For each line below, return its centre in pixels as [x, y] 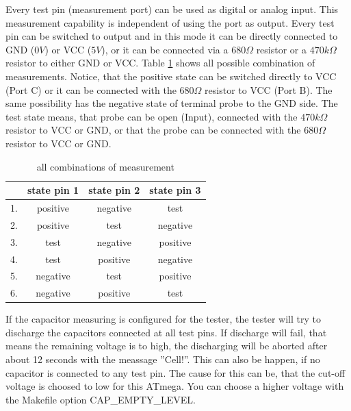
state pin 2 [114, 190]
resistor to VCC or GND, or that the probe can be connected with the [153, 130]
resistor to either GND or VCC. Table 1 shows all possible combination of [160, 63]
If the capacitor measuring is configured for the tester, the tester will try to [164, 319]
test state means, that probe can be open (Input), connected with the [152, 116]
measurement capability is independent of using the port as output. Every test [170, 22]
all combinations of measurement [105, 166]
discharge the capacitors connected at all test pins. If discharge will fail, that [166, 332]
